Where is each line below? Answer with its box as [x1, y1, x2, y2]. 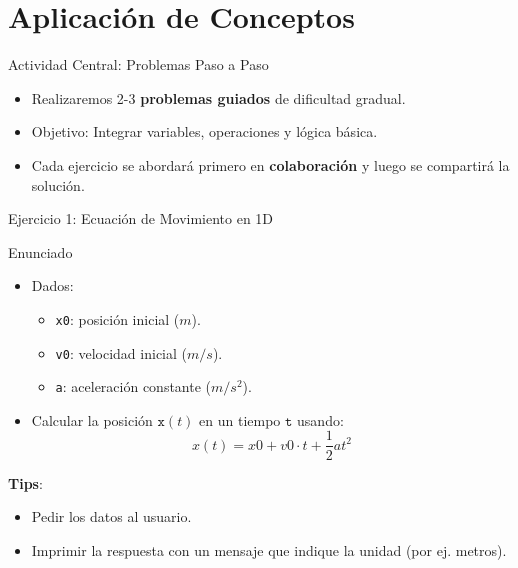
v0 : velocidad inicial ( [55, 342, 187, 363]
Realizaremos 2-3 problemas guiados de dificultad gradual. [31, 87, 406, 108]
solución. [31, 174, 85, 195]
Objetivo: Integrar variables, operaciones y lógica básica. [31, 121, 378, 142]
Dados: [31, 275, 74, 296]
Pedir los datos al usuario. [31, 506, 192, 527]
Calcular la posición [31, 409, 153, 430]
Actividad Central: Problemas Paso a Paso [8, 54, 269, 75]
